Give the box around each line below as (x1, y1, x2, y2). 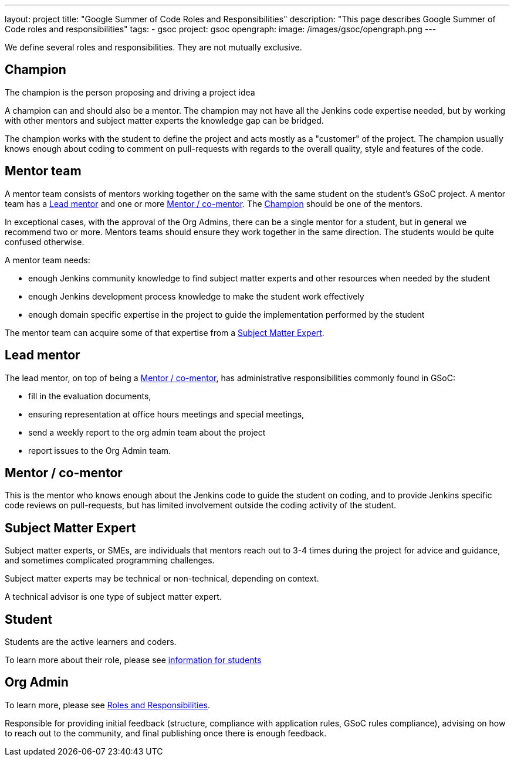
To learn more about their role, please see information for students (5, 655, 262, 665)
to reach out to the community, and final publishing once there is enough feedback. (5, 728, 327, 738)
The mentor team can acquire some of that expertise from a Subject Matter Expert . (5, 327, 324, 338)
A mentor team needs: (5, 254, 90, 265)
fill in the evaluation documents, (28, 390, 151, 401)
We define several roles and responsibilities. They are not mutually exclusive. (5, 42, 302, 52)
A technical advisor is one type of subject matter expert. (5, 592, 222, 602)
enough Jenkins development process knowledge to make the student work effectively (28, 291, 364, 301)
